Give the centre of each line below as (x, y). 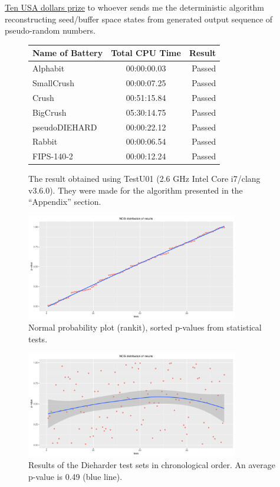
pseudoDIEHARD (65, 127)
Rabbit (45, 141)
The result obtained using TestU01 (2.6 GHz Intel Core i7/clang (144, 179)
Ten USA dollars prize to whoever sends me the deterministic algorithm (134, 7)
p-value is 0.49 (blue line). (75, 476)
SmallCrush (53, 82)
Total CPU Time (146, 53)
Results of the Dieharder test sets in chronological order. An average (152, 465)
